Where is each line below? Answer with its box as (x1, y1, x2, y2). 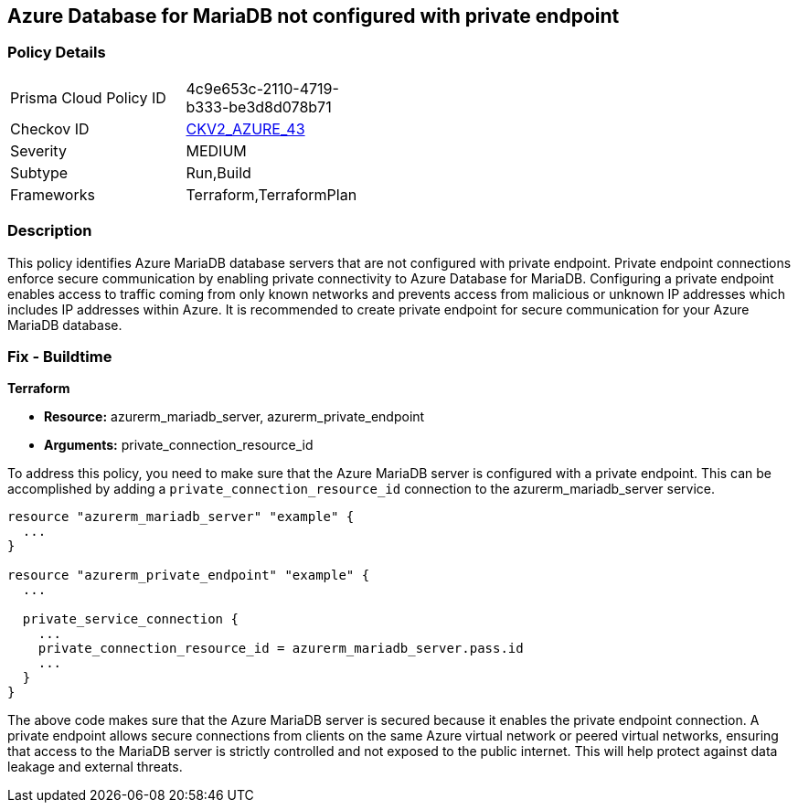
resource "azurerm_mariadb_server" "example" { (7, 509, 355, 525)
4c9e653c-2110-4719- (186, 79, 339, 98)
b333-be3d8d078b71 (186, 97, 332, 116)
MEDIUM (186, 141, 247, 160)
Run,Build (186, 163, 251, 182)
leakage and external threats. (7, 759, 183, 775)
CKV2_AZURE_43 (186, 119, 305, 138)
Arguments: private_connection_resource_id (44, 437, 314, 453)
